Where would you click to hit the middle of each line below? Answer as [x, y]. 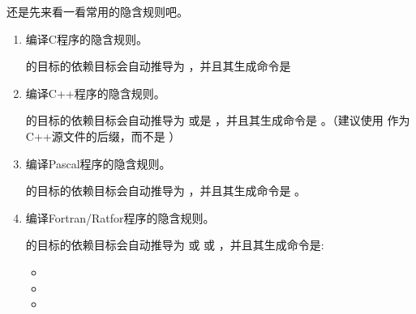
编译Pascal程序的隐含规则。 [98, 163]
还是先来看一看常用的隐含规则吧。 [97, 11]
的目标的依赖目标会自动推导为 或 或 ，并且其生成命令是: [175, 245]
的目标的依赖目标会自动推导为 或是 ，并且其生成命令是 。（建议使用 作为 [218, 120]
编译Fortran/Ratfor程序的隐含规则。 [120, 217]
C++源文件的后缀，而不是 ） [103, 136]
